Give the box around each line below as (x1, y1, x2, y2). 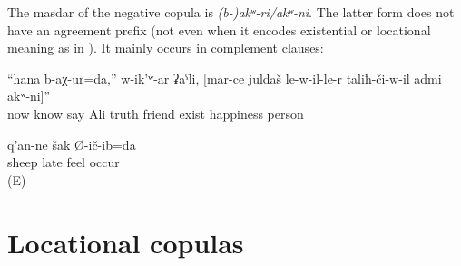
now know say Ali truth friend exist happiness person (7, 103, 304, 123)
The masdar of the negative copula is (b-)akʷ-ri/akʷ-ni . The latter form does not (7, 3, 455, 21)
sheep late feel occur (7, 153, 120, 172)
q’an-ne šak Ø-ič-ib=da (7, 134, 136, 153)
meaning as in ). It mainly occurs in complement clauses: (7, 38, 324, 57)
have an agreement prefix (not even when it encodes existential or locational (7, 20, 431, 39)
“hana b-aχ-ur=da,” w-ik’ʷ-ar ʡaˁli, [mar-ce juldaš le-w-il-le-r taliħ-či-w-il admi (7, 68, 442, 87)
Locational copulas (7, 223, 244, 261)
